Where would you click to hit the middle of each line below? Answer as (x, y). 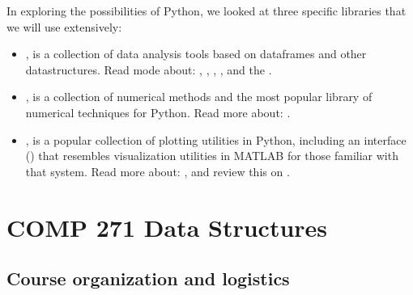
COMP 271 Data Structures (167, 227)
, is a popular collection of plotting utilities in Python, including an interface (216, 139)
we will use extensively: (64, 26)
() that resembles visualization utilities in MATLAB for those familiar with (212, 156)
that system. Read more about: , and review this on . (158, 171)
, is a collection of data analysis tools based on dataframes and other (196, 54)
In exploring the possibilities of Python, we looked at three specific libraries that (206, 11)
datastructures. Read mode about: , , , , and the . (149, 69)
